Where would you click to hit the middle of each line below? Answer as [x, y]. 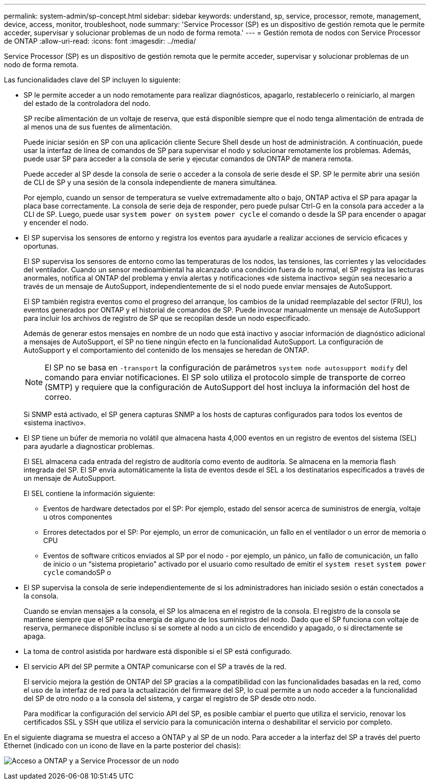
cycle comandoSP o [77, 572]
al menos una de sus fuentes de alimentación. [98, 127]
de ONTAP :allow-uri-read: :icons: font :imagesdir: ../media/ [100, 41]
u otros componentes [78, 517]
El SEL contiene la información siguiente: [89, 493]
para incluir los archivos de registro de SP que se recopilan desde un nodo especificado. [167, 318]
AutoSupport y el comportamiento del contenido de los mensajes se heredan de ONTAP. [166, 350]
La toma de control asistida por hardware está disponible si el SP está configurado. [158, 651]
